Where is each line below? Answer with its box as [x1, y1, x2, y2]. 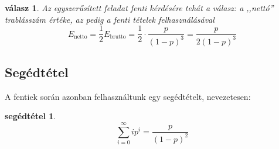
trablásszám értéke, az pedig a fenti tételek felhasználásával [5, 13, 215, 25]
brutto [110, 34, 126, 40]
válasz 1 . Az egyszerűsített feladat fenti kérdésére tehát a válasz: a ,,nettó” [5, 2, 274, 13]
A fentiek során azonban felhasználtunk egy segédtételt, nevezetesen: [5, 90, 251, 102]
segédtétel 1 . [5, 110, 56, 122]
